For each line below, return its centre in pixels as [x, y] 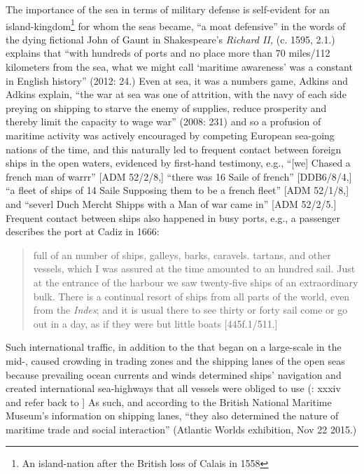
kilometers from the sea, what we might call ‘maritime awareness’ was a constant [179, 67]
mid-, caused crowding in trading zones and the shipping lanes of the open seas [175, 360]
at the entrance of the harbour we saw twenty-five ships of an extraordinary [196, 282]
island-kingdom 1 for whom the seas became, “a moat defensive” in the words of [176, 25]
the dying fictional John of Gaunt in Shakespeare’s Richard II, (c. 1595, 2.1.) [170, 39]
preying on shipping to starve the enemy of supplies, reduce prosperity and [166, 107]
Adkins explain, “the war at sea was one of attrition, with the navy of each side [176, 94]
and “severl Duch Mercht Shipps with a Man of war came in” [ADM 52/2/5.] [171, 203]
